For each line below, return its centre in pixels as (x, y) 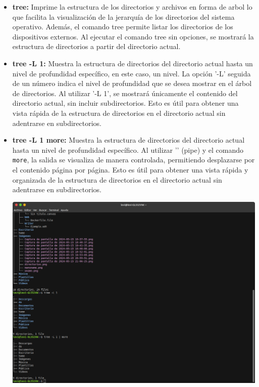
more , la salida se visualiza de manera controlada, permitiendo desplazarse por (134, 160)
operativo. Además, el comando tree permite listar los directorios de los (123, 27)
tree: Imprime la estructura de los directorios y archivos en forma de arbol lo (132, 7)
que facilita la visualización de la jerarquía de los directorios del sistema (123, 16)
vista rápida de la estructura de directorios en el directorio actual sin (119, 113)
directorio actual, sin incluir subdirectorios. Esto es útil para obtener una (125, 103)
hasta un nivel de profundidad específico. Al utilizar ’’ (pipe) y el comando (128, 149)
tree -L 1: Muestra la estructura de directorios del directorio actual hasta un (133, 63)
